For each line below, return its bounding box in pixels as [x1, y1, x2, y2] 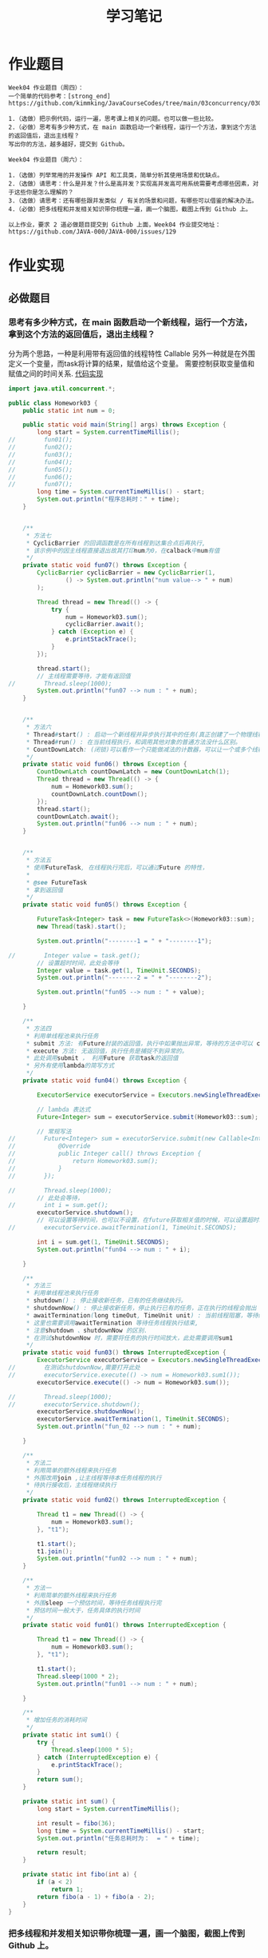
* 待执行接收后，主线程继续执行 [26, 1481, 117, 1489]
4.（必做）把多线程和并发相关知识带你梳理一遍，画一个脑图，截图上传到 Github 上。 [8, 205, 252, 213]
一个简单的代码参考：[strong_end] [8, 92, 111, 100]
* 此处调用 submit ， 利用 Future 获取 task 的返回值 [26, 1054, 179, 1062]
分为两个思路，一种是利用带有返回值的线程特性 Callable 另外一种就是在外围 [8, 349, 255, 358]
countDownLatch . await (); [37, 813, 120, 821]
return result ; [37, 1848, 88, 1856]
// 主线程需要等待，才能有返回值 [37, 672, 132, 680]
